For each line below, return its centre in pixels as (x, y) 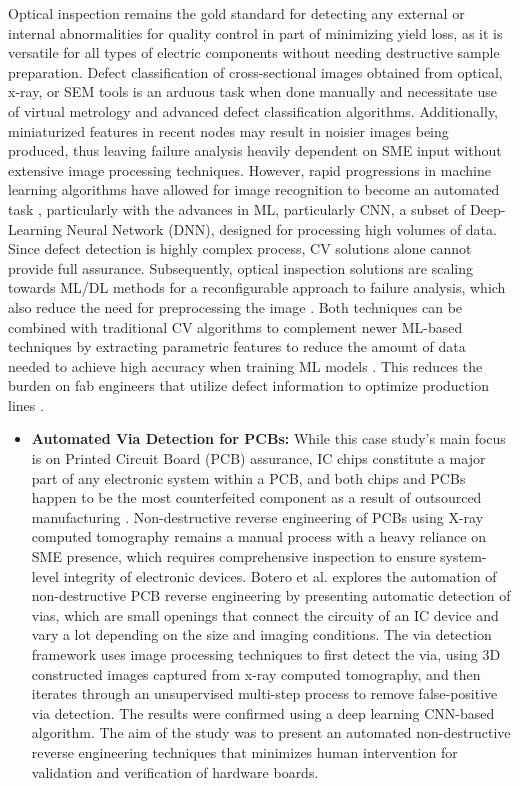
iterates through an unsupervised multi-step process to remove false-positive (264, 693)
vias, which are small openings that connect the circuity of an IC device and (265, 614)
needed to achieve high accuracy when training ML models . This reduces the (245, 365)
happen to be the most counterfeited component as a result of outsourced (256, 497)
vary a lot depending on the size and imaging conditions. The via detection (261, 634)
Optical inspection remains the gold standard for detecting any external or (236, 13)
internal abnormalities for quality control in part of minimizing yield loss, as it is (255, 32)
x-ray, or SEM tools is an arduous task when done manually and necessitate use (252, 91)
